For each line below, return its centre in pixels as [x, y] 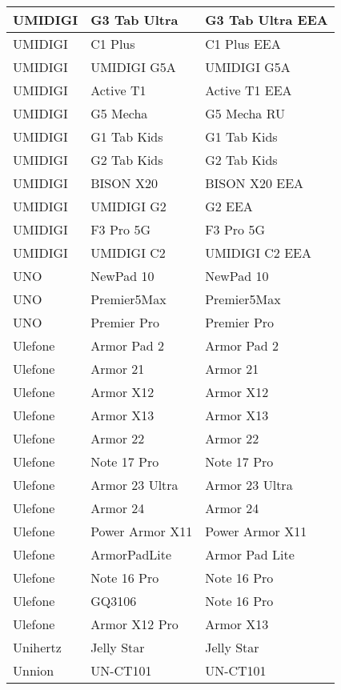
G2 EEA [229, 206]
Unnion [34, 670]
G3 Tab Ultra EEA [267, 20]
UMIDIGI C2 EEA [258, 253]
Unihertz [37, 647]
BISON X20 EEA [255, 183]
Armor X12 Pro [134, 624]
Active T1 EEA [249, 90]
